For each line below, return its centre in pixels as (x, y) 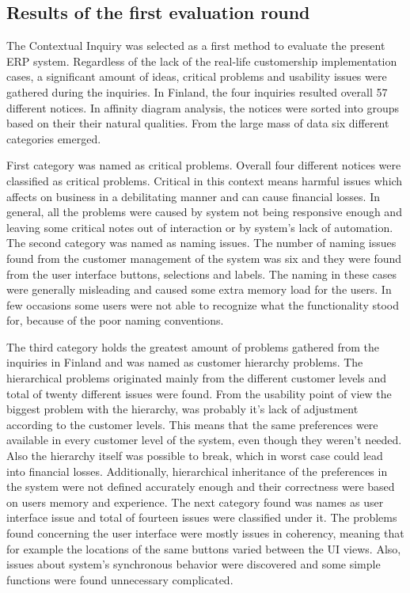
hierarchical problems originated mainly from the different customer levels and (197, 378)
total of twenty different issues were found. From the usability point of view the (199, 393)
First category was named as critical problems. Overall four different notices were (204, 165)
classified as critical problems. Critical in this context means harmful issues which (205, 180)
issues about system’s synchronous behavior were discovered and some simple (194, 564)
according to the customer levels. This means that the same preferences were (192, 424)
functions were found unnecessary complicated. (120, 579)
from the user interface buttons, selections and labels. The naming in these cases (202, 274)
